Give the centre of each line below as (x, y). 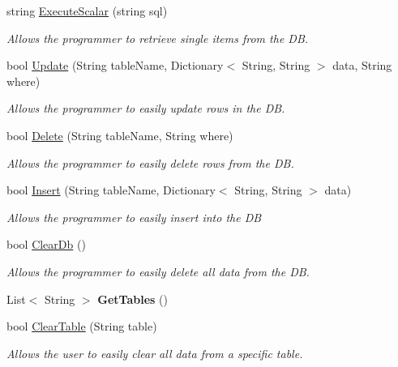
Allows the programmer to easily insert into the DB (134, 217)
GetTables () (133, 299)
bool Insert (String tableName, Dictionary (111, 190)
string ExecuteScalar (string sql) (87, 11)
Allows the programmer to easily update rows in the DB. (146, 108)
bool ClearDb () (46, 244)
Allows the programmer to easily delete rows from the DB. (150, 162)
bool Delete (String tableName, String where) (120, 135)
